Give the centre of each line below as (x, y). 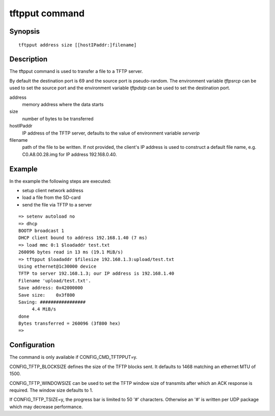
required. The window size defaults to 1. (51, 390)
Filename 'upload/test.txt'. (55, 281)
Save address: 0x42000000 (51, 288)
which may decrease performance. (46, 407)
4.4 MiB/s (44, 309)
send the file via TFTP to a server (57, 204)
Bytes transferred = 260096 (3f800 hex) (70, 323)
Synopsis (25, 31)
